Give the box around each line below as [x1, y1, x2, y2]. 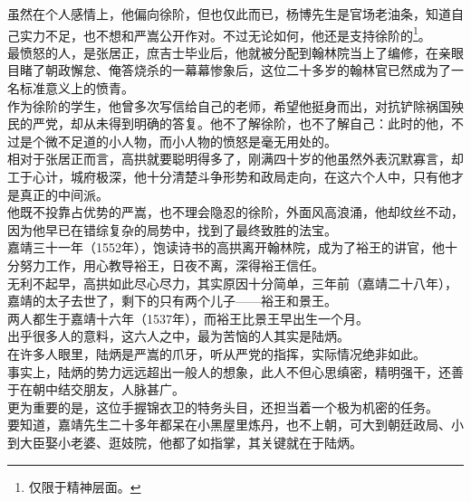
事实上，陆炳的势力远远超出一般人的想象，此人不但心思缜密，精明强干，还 [7, 362, 451, 381]
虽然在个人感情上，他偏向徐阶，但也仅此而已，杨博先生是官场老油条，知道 [7, 5, 451, 23]
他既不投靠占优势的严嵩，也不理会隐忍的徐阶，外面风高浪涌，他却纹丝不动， [7, 203, 464, 222]
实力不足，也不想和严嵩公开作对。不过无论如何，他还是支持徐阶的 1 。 [19, 23, 431, 44]
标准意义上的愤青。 [19, 79, 134, 98]
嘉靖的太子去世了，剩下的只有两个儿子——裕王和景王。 [7, 291, 337, 310]
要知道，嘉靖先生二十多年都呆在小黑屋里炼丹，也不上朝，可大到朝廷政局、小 [7, 415, 464, 434]
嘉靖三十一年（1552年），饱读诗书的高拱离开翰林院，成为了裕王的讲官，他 [7, 238, 445, 257]
